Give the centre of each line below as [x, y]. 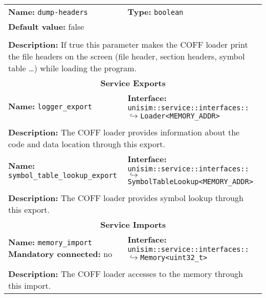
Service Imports [133, 224]
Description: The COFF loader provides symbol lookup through [126, 198]
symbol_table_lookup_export [63, 175]
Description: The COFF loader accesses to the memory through [126, 274]
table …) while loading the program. [72, 68]
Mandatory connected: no [60, 253]
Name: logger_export [50, 106]
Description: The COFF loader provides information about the [124, 132]
